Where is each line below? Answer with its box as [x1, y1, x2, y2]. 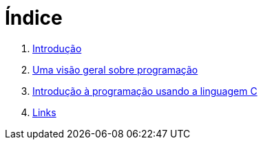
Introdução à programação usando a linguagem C [32, 85, 257, 97]
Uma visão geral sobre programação [32, 63, 198, 76]
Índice [5, 6, 63, 30]
